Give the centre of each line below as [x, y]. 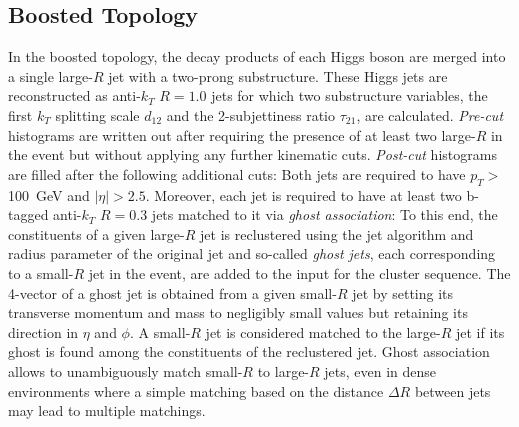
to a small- [41, 272]
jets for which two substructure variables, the [349, 95]
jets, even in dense [380, 370]
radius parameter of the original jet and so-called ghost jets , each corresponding [252, 253]
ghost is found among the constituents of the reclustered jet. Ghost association [249, 351]
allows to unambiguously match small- [125, 370]
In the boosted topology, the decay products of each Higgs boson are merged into [257, 56]
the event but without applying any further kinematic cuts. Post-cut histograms [252, 154]
